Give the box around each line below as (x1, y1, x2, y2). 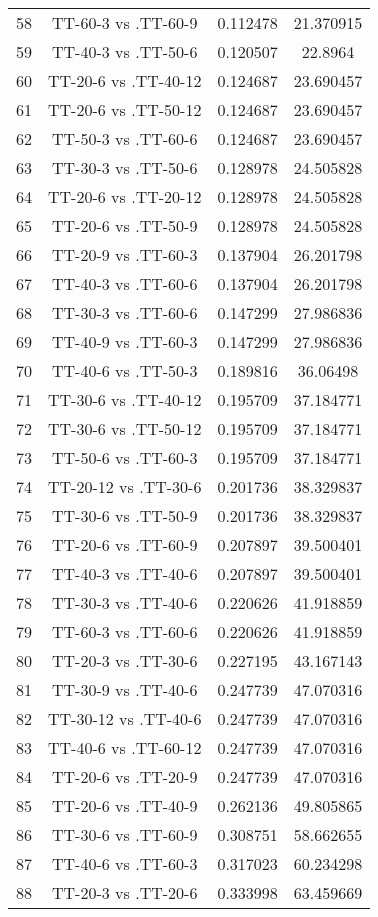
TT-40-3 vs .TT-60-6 (52, 272, 198, 295)
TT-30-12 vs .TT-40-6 (48, 707, 202, 730)
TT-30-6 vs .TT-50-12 (48, 417, 202, 440)
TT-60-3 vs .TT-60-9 (52, 11, 198, 34)
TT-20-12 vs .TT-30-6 (48, 475, 202, 498)
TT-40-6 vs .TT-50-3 (52, 359, 198, 382)
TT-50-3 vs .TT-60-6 (52, 127, 198, 150)
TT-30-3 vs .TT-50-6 (52, 156, 198, 179)
